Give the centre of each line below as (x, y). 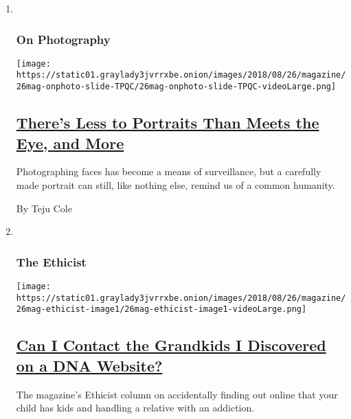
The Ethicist (51, 261)
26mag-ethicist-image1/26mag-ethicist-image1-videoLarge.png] (161, 309)
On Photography (63, 39)
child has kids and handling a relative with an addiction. (135, 408)
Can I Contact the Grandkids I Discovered (171, 345)
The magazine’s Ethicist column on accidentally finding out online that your (177, 394)
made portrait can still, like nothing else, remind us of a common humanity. (175, 184)
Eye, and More (70, 143)
